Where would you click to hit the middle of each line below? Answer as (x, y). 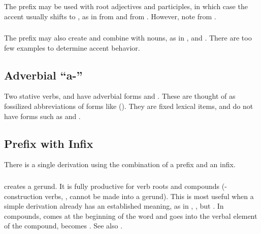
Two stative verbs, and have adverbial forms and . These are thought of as (120, 96)
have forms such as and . (42, 116)
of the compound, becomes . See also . (63, 226)
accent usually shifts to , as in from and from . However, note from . (110, 16)
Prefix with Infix (49, 143)
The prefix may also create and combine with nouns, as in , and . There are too (128, 38)
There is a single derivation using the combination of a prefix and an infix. (120, 164)
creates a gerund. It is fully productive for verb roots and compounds (112, 186)
